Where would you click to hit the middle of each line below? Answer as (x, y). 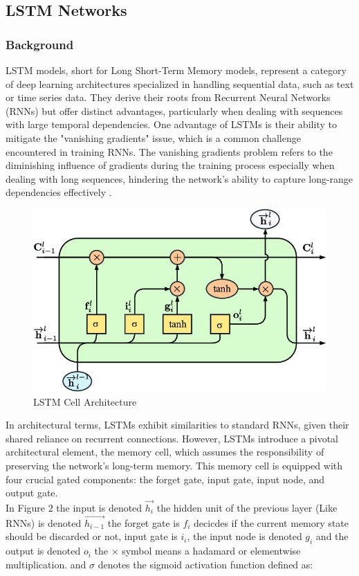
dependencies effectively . (59, 192)
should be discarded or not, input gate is (92, 536)
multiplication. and (46, 564)
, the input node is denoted (245, 536)
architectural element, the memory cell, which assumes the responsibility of (165, 452)
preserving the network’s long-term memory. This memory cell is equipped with (174, 466)
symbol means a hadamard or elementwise (211, 551)
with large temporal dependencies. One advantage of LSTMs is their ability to (171, 124)
